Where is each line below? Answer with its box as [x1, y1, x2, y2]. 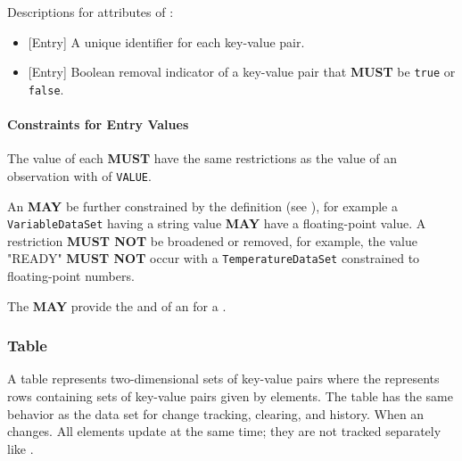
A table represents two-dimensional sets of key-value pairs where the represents [7, 369, 440, 388]
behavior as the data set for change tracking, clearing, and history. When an [7, 404, 425, 423]
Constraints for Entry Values [7, 115, 189, 134]
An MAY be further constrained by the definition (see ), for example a [7, 196, 399, 215]
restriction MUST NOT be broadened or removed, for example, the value [7, 231, 418, 250]
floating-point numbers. [7, 267, 135, 285]
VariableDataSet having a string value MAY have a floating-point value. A [7, 214, 426, 233]
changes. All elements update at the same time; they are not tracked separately [7, 422, 441, 440]
